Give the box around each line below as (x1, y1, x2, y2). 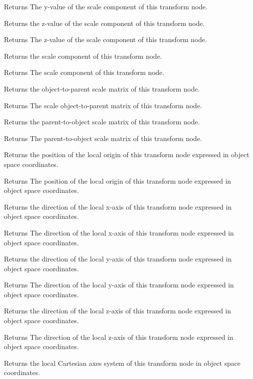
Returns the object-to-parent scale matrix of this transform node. (4, 83, 200, 94)
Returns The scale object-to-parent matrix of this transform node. (4, 100, 202, 110)
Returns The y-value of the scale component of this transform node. (4, 1, 207, 11)
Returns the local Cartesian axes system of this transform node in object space (4, 357, 241, 368)
